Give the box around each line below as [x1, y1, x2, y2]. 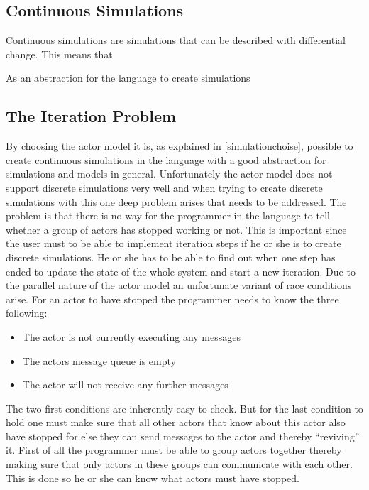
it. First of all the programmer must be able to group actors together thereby [6, 442, 342, 457]
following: [6, 305, 48, 320]
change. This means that [6, 46, 113, 61]
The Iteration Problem [6, 105, 177, 127]
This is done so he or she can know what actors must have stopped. [6, 470, 299, 485]
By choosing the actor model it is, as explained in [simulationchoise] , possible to [6, 138, 353, 153]
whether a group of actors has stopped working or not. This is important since [6, 222, 347, 236]
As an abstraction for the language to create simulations [6, 70, 250, 85]
